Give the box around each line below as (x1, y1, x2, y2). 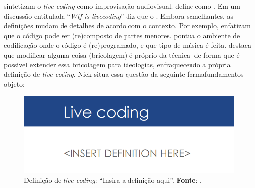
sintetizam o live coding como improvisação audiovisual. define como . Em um (4, 1, 240, 11)
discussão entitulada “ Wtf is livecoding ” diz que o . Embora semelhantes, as (4, 10, 234, 21)
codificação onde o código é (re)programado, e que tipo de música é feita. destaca (4, 40, 252, 50)
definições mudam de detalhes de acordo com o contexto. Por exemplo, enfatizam (4, 20, 251, 31)
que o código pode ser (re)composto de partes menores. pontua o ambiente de (4, 30, 240, 40)
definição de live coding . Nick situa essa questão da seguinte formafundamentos (4, 69, 244, 79)
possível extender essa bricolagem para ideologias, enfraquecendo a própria (4, 59, 231, 69)
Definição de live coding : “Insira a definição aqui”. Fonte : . (24, 174, 202, 185)
